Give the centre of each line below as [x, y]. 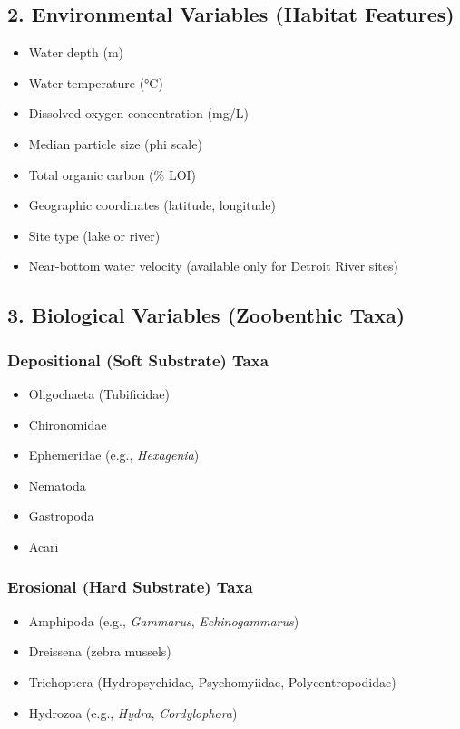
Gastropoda [61, 516]
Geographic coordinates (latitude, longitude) [152, 205]
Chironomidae [68, 424]
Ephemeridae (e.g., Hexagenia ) [114, 455]
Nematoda [57, 485]
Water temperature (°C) [96, 82]
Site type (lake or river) [94, 235]
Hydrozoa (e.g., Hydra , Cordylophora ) [133, 712]
